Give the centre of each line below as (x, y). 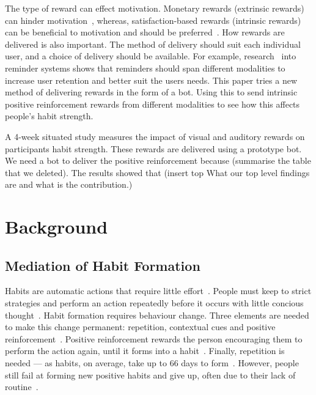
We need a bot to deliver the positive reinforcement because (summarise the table (158, 161)
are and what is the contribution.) (69, 184)
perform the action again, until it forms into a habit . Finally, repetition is (145, 351)
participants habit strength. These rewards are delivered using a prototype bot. (153, 148)
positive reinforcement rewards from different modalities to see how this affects (152, 104)
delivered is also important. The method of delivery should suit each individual (153, 44)
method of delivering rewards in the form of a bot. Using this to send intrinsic (151, 92)
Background (57, 227)
